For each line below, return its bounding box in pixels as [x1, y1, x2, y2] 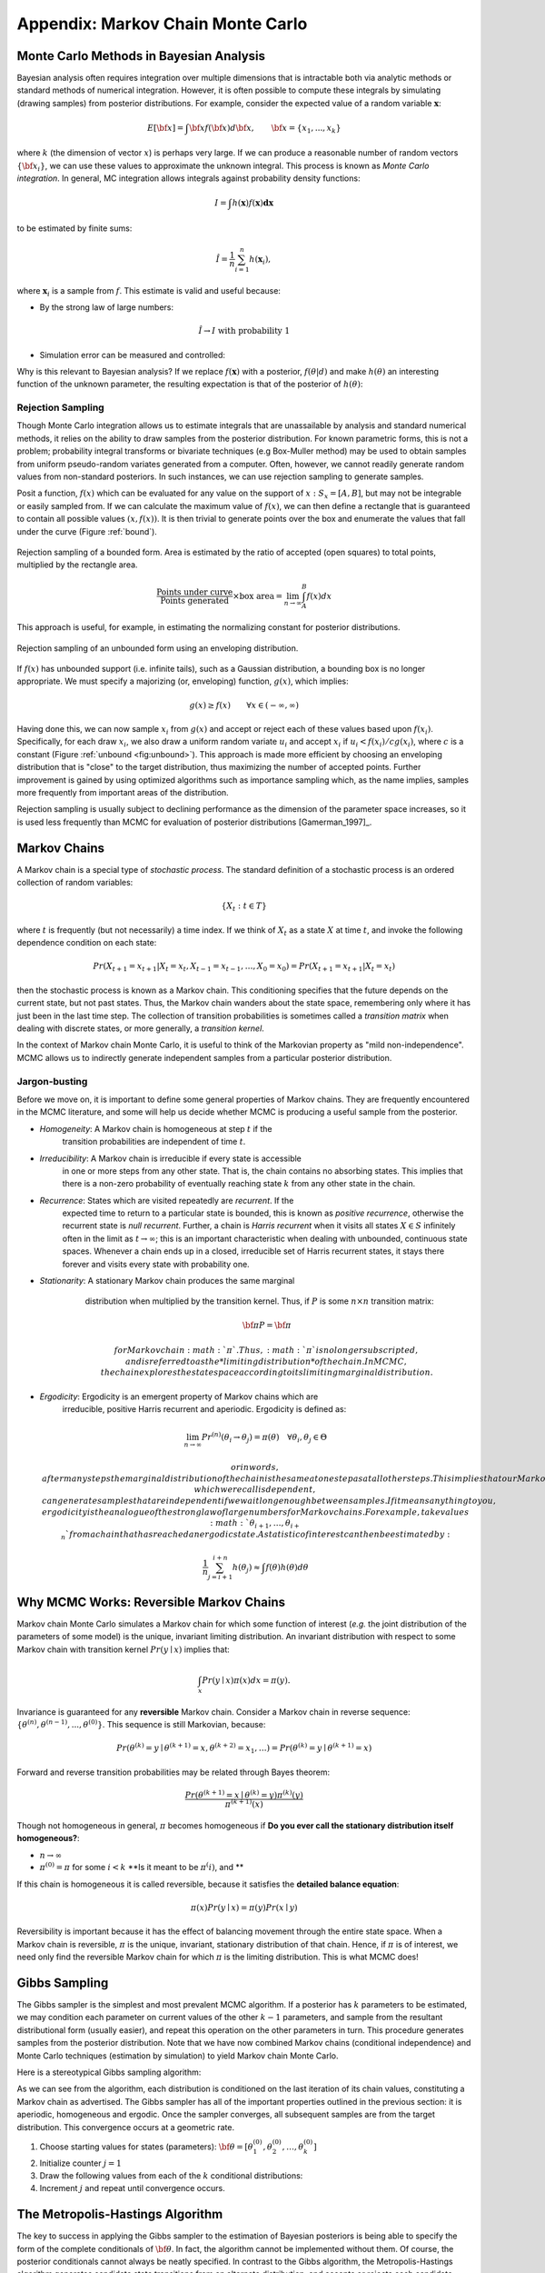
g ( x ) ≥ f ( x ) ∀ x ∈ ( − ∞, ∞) [189, 700, 300, 710]
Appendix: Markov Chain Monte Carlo [16, 14, 308, 34]
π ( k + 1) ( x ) [224, 1797, 263, 1809]
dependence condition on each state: [16, 937, 157, 948]
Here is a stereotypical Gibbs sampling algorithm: [16, 2067, 202, 2078]
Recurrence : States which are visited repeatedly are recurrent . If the [39, 1195, 294, 1206]
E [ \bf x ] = [146, 123, 184, 133]
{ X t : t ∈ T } [221, 901, 267, 913]
